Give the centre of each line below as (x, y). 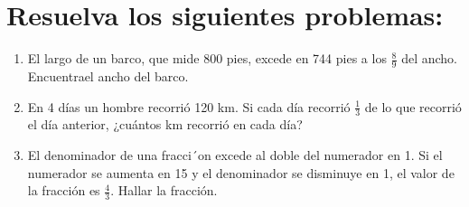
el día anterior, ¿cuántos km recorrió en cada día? (165, 124)
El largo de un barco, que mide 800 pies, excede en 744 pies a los (207, 58)
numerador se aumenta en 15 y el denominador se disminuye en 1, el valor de (241, 172)
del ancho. (429, 58)
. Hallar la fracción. (164, 190)
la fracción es (64, 190)
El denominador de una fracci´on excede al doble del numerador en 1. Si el (235, 154)
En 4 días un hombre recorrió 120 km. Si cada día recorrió (189, 106)
